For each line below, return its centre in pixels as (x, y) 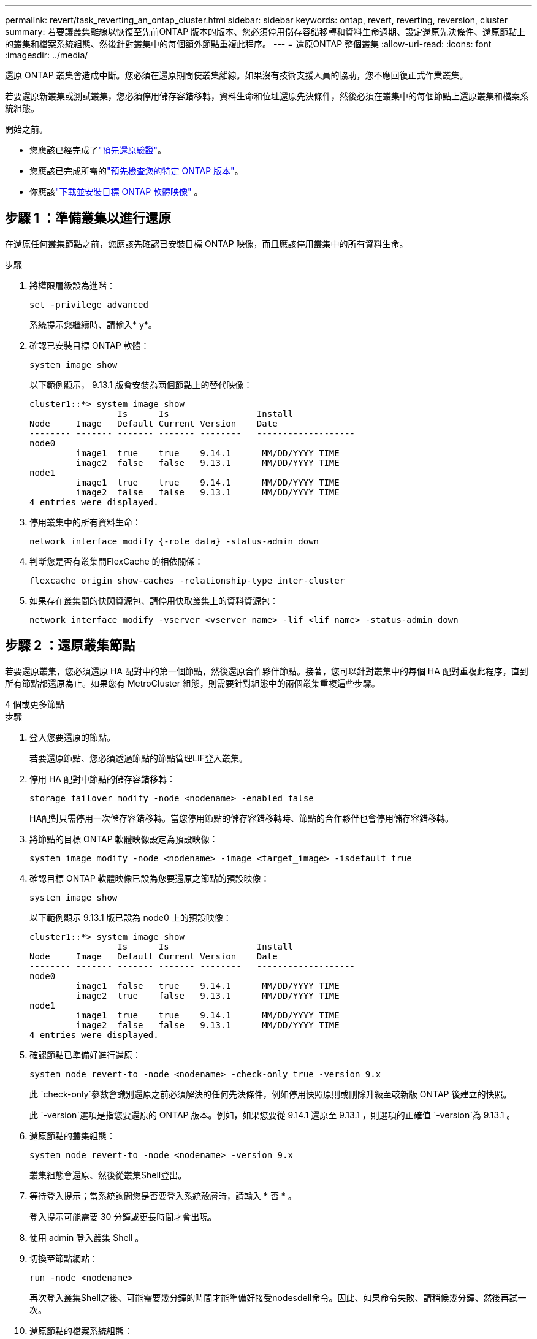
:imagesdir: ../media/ (47, 55)
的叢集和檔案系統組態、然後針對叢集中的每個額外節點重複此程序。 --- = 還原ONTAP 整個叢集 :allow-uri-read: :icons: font (248, 44)
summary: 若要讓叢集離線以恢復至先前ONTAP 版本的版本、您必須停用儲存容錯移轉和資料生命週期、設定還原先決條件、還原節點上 (265, 32)
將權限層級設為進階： (72, 285)
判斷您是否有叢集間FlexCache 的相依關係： (116, 561)
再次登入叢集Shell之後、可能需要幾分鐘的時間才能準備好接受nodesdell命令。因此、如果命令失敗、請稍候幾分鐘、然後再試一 (278, 1297)
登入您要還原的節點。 (72, 737)
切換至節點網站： (64, 1258)
